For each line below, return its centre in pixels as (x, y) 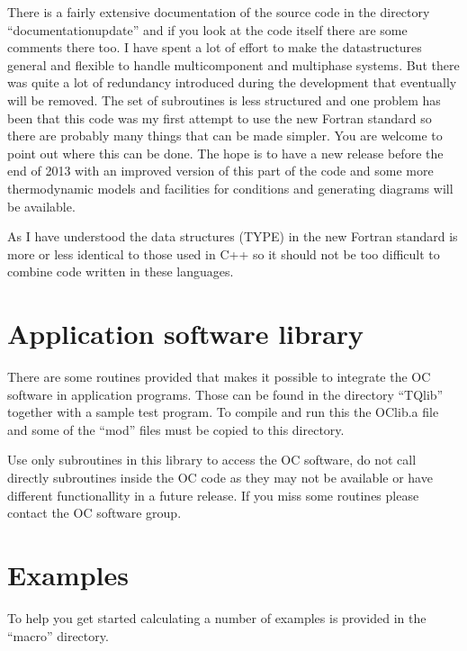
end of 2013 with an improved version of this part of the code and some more (220, 171)
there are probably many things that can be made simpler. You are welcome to (225, 136)
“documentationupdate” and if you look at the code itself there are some (207, 29)
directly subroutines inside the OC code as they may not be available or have (220, 477)
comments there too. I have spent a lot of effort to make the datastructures (215, 47)
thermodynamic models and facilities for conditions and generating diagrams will (230, 188)
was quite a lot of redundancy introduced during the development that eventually (232, 82)
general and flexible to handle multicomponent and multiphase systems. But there (233, 64)
